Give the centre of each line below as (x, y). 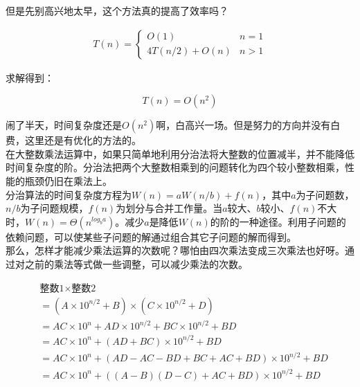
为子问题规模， (54, 208)
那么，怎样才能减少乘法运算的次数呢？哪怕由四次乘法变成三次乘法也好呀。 (175, 250)
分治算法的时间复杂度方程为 (69, 194)
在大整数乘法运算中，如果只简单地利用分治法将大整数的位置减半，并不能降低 (180, 153)
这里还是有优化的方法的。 (83, 140)
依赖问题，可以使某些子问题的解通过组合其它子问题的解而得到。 (151, 236)
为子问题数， (325, 194)
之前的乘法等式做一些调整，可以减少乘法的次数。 (136, 263)
